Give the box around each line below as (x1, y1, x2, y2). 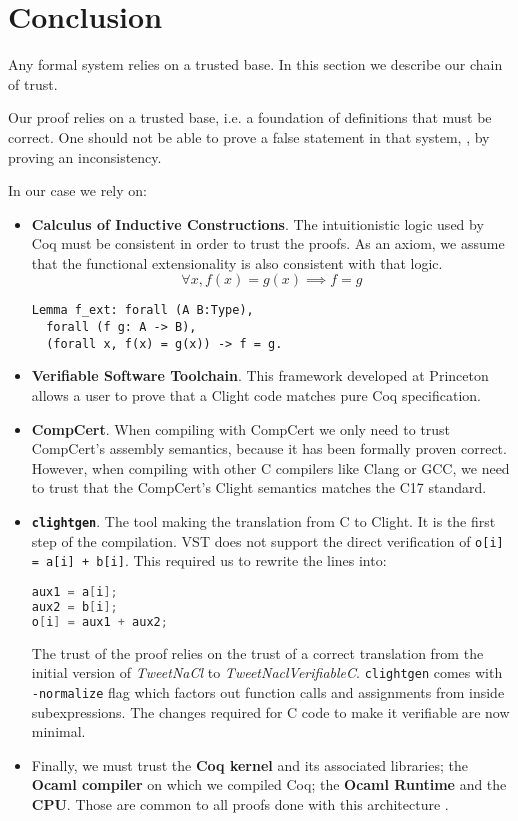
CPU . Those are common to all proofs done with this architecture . (31, 793, 449, 814)
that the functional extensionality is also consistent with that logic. (31, 252, 443, 273)
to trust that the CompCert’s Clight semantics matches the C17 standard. (31, 477, 487, 498)
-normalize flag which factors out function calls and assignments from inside (31, 681, 505, 702)
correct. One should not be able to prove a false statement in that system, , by (8, 126, 490, 147)
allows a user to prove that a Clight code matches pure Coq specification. (31, 385, 481, 406)
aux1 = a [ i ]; (31, 584, 118, 599)
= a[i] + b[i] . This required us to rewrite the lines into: (31, 550, 387, 571)
